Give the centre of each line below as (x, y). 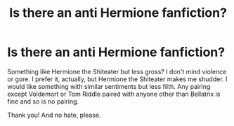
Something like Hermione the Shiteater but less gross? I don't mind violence (117, 71)
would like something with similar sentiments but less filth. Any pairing (109, 86)
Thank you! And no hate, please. (54, 115)
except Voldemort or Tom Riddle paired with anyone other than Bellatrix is (114, 94)
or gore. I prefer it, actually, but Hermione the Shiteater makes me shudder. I (117, 79)
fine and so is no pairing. (43, 101)
